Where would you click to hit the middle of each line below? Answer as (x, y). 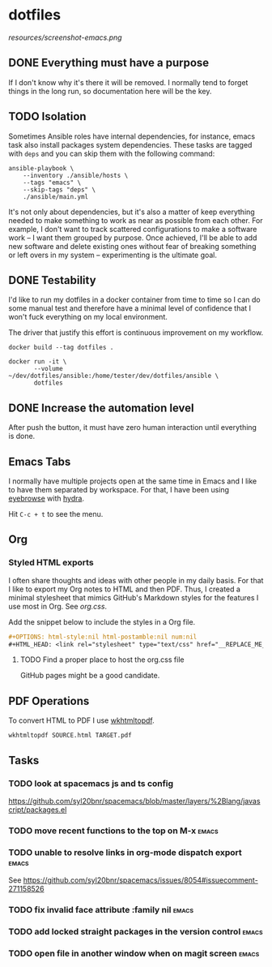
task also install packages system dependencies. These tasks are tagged (130, 144)
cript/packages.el (38, 810)
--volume (48, 369)
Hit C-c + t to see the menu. (56, 514)
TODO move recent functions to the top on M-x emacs (113, 831)
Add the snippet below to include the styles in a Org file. (102, 621)
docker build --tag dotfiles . (61, 348)
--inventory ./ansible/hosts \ (76, 175)
